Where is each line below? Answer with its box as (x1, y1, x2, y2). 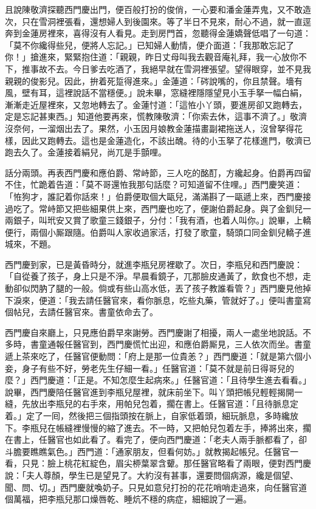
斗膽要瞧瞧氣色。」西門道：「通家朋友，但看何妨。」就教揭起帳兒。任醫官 (5, 445, 290, 457)
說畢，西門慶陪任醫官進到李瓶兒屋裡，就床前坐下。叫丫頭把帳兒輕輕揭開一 (5, 385, 303, 398)
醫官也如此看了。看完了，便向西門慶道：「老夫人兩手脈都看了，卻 (47, 433, 307, 446)
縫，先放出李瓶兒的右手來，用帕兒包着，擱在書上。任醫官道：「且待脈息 (5, 397, 290, 410)
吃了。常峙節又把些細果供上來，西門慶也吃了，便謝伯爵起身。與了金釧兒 (13, 202, 303, 214)
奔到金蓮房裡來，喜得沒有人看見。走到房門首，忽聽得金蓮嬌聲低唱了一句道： (5, 27, 311, 39)
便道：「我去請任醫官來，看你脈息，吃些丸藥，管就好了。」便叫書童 (38, 293, 303, 306)
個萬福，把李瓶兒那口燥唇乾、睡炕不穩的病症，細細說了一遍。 (5, 493, 252, 505)
